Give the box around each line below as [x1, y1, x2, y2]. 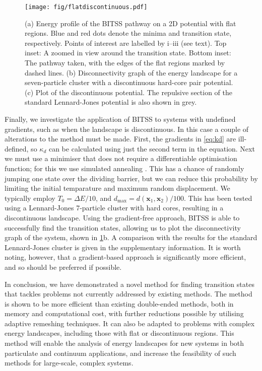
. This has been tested [184, 192, 252, 203]
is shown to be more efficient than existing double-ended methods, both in [5, 298, 234, 309]
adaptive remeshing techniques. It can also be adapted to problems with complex [5, 318, 255, 328]
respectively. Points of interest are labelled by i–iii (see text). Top [25, 37, 227, 48]
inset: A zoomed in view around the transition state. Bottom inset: [25, 47, 231, 58]
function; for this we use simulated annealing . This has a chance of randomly [5, 163, 244, 173]
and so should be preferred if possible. [5, 261, 122, 272]
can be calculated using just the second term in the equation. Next [48, 143, 255, 154]
